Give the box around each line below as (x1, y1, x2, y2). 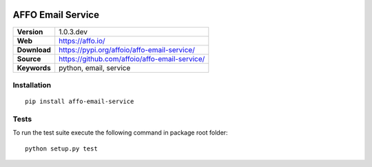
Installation (12, 80, 52, 89)
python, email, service (59, 63, 131, 72)
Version (17, 27, 43, 36)
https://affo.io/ (59, 36, 106, 45)
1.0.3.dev (59, 27, 88, 36)
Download (17, 45, 52, 54)
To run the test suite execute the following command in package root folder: (12, 129, 228, 137)
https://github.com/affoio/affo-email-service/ (59, 54, 205, 63)
